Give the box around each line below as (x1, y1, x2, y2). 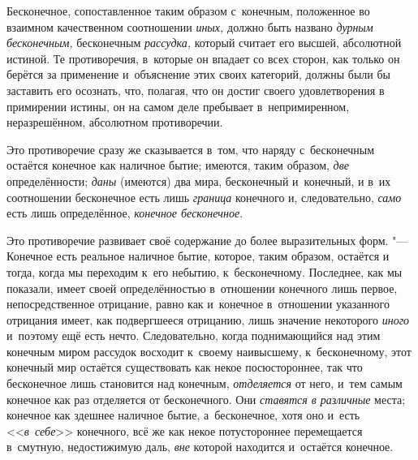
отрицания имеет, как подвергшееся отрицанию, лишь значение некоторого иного (6, 311, 410, 328)
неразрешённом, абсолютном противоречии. (6, 114, 223, 131)
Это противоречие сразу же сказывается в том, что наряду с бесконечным (6, 140, 375, 157)
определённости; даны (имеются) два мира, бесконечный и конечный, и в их (6, 172, 391, 189)
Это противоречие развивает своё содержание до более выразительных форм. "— (6, 231, 408, 248)
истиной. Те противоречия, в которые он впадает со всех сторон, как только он (6, 49, 400, 67)
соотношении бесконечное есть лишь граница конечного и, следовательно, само (6, 188, 402, 205)
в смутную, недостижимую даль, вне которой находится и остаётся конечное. (6, 438, 394, 455)
